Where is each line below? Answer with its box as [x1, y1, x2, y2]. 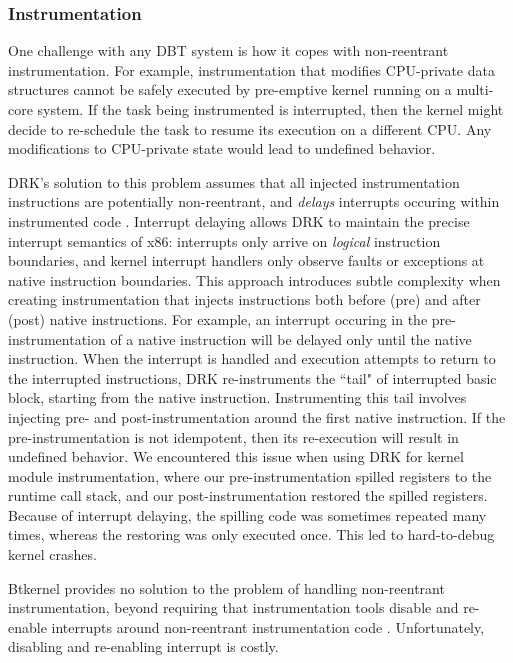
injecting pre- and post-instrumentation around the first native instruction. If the [8, 406, 506, 427]
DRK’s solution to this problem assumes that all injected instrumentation [8, 171, 460, 192]
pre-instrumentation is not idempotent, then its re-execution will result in [8, 426, 459, 447]
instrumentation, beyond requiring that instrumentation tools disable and [8, 597, 459, 618]
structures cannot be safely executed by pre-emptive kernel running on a [8, 79, 452, 100]
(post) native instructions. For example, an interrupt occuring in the [8, 308, 428, 329]
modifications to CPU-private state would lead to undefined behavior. [8, 138, 436, 159]
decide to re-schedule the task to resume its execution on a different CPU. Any [8, 118, 492, 139]
